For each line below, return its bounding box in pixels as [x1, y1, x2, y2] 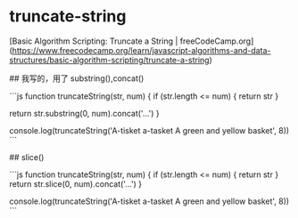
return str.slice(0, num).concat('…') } [9, 178, 143, 189]
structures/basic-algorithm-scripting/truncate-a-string [9, 54, 210, 65]
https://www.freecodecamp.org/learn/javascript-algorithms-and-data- [12, 44, 271, 55]
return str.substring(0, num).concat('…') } [9, 108, 161, 118]
